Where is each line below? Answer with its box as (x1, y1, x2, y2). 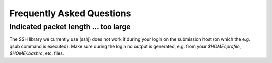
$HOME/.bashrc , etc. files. (9, 50, 64, 56)
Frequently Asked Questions (9, 8, 131, 19)
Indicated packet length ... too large (9, 22, 131, 31)
